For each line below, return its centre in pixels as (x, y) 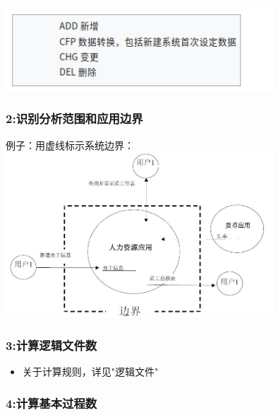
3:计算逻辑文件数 (52, 345)
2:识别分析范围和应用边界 (74, 118)
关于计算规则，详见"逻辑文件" (90, 372)
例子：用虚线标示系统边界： (70, 145)
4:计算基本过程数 (52, 403)
